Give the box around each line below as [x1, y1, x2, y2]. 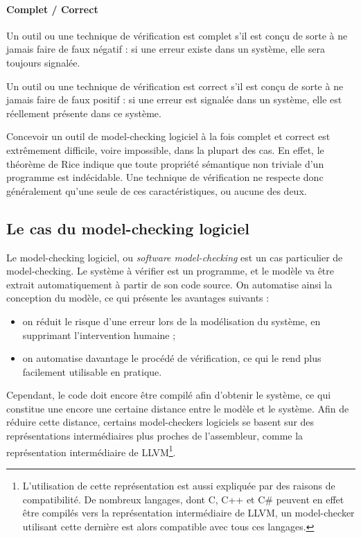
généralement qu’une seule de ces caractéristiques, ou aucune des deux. [6, 183, 307, 198]
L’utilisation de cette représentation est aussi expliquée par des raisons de [22, 478, 335, 492]
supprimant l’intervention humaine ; [22, 327, 176, 342]
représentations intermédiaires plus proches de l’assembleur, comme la [6, 428, 303, 443]
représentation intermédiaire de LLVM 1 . [6, 442, 176, 459]
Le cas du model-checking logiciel [6, 217, 249, 238]
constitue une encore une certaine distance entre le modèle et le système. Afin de [6, 401, 349, 415]
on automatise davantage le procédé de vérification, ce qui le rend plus [22, 351, 322, 365]
